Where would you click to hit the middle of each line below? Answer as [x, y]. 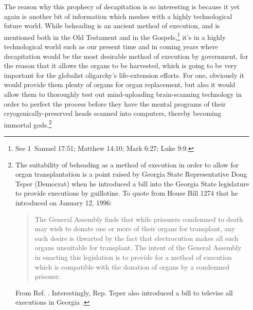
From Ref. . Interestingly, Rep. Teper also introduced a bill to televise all [124, 292]
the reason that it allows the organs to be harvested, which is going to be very [121, 65]
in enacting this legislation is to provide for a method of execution [133, 257]
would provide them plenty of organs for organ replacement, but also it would [120, 84]
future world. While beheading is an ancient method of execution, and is [112, 26]
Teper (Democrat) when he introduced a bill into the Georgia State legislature [132, 183]
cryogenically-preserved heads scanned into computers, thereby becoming [113, 113]
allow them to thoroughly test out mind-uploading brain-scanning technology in [123, 94]
